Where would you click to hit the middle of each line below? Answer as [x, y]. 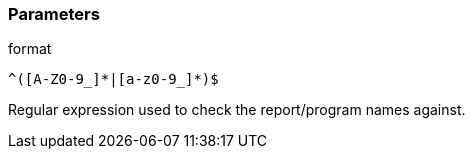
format [30, 49]
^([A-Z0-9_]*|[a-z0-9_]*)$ [113, 79]
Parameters [54, 14]
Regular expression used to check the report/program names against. [237, 110]
